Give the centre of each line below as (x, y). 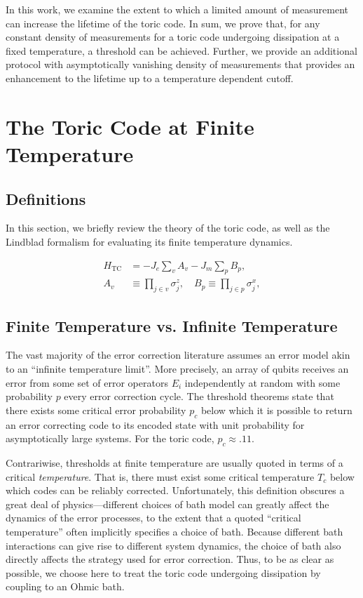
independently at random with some (262, 382)
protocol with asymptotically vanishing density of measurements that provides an (180, 64)
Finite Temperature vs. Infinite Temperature (172, 325)
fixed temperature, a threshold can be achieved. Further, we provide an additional (181, 50)
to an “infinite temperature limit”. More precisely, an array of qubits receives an (177, 368)
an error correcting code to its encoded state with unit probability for (155, 424)
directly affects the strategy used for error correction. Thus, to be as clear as (170, 559)
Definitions (46, 198)
